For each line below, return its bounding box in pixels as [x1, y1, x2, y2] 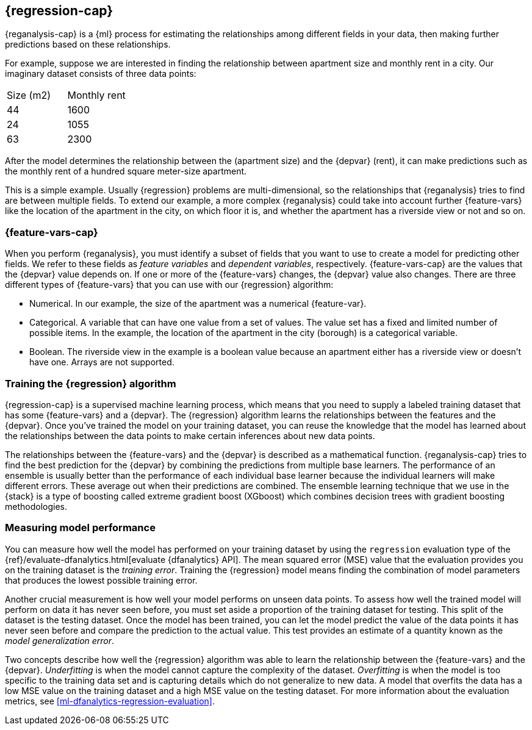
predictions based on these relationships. [5, 39, 171, 50]
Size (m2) [7, 89, 51, 102]
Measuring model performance [5, 521, 156, 534]
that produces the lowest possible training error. [5, 574, 198, 585]
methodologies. [5, 501, 67, 512]
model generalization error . [5, 635, 115, 646]
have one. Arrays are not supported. [29, 357, 174, 368]
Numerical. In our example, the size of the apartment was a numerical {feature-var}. [29, 298, 367, 309]
